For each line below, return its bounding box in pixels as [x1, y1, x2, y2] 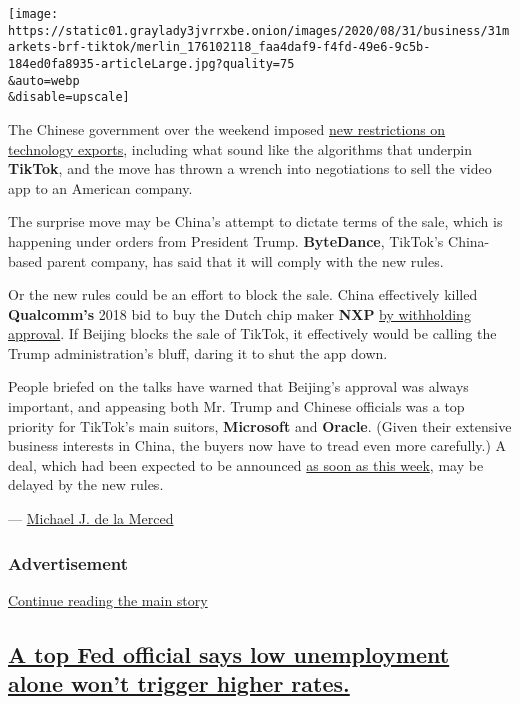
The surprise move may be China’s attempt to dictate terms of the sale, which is [8, 211, 503, 232]
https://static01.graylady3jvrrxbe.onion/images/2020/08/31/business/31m [8, 23, 510, 38]
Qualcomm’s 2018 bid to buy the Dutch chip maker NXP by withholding [8, 303, 471, 324]
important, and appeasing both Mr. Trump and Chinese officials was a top [8, 396, 465, 417]
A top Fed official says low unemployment [8, 638, 450, 669]
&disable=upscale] [8, 90, 130, 105]
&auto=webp [8, 73, 80, 88]
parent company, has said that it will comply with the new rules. [46, 250, 444, 271]
